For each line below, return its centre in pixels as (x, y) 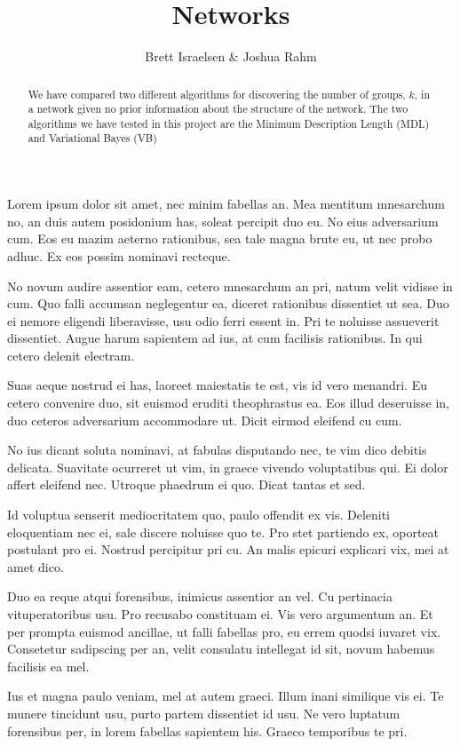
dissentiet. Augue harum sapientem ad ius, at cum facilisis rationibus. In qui (215, 338)
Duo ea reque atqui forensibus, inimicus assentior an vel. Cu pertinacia (200, 596)
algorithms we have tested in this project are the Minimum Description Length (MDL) (229, 123)
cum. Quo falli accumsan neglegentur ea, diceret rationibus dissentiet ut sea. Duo (228, 303)
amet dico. (36, 566)
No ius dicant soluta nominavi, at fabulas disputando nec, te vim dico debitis (217, 450)
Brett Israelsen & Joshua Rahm (231, 56)
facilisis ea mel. (48, 666)
